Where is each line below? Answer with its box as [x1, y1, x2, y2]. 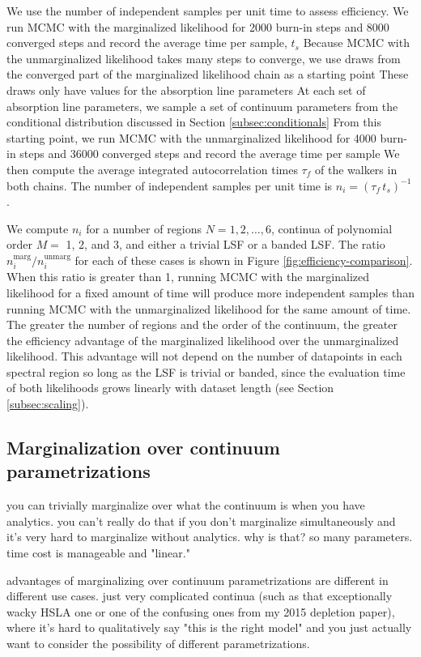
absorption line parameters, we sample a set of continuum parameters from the [6, 97, 398, 114]
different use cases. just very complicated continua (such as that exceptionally [6, 587, 393, 604]
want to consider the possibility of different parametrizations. [6, 635, 310, 652]
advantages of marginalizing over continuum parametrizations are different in [6, 571, 389, 588]
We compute [6, 220, 69, 237]
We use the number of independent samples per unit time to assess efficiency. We [6, 2, 409, 19]
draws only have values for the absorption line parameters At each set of [6, 81, 366, 98]
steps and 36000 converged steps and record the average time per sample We [19, 145, 400, 162]
